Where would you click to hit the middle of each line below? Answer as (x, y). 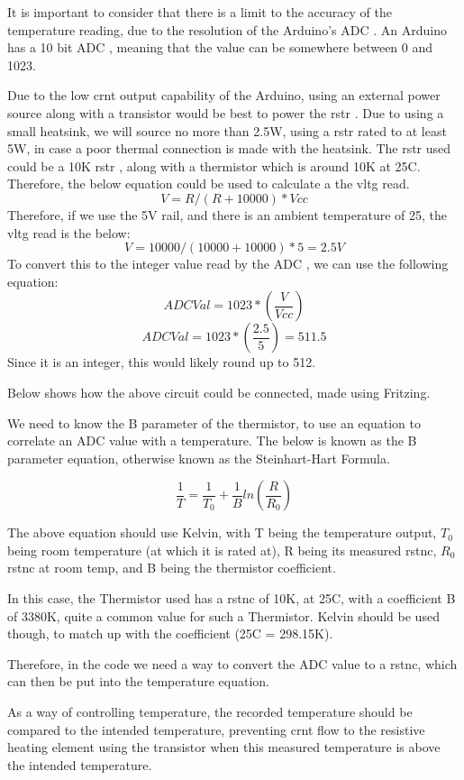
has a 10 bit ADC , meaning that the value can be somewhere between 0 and (220, 47)
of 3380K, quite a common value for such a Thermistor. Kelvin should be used (223, 615)
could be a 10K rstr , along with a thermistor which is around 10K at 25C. (214, 165)
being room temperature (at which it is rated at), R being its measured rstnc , (222, 550)
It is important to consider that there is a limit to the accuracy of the (200, 12)
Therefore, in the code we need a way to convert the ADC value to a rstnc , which (232, 663)
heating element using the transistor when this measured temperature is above (224, 747)
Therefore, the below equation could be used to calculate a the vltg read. (209, 184)
